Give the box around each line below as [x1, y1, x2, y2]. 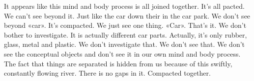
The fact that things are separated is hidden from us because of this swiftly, [4, 58, 232, 68]
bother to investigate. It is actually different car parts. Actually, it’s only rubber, [4, 29, 247, 40]
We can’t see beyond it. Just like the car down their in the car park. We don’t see [4, 10, 251, 20]
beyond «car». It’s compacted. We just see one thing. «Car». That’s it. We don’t [4, 20, 247, 30]
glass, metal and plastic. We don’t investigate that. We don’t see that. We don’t [4, 39, 245, 49]
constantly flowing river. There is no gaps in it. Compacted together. [4, 68, 211, 78]
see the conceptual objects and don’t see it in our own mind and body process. [4, 48, 241, 59]
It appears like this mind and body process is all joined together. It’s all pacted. [4, 1, 245, 11]
